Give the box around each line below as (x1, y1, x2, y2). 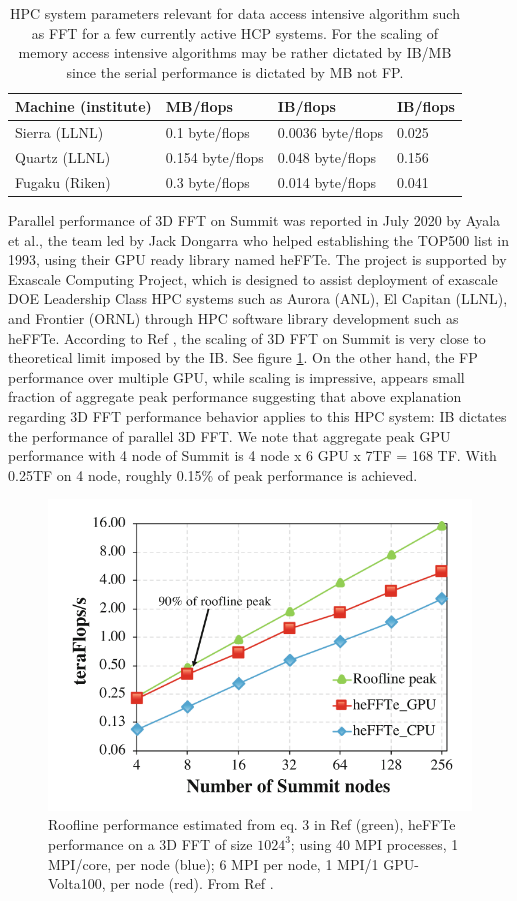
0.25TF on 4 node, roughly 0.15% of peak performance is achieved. (8, 464, 418, 485)
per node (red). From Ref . (110, 873, 274, 894)
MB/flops (165, 96, 233, 117)
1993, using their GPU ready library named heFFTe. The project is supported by (8, 249, 507, 270)
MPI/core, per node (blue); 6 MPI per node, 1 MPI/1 (48, 853, 379, 874)
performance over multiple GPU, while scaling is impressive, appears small (8, 366, 465, 387)
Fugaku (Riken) (15, 171, 111, 192)
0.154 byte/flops (165, 147, 264, 168)
